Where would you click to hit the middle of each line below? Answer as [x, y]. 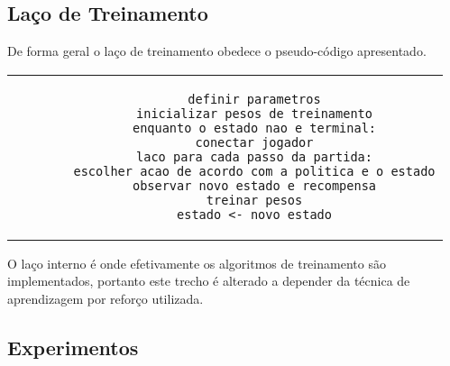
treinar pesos [254, 200]
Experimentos [73, 347]
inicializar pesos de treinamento [254, 113]
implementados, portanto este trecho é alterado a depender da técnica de [209, 281]
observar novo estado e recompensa [254, 185]
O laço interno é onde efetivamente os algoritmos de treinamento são [197, 263]
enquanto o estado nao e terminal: [254, 128]
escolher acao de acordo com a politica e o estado [254, 171]
